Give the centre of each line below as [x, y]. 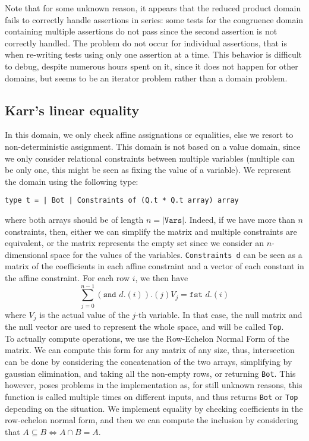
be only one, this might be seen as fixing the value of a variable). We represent [148, 170]
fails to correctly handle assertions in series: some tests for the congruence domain [154, 19]
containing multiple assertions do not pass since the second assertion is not [141, 31]
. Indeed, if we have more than [240, 219]
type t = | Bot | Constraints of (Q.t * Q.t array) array [122, 201]
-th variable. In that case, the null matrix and [219, 314]
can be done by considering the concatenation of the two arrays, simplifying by [149, 362]
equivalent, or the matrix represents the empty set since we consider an [135, 243]
